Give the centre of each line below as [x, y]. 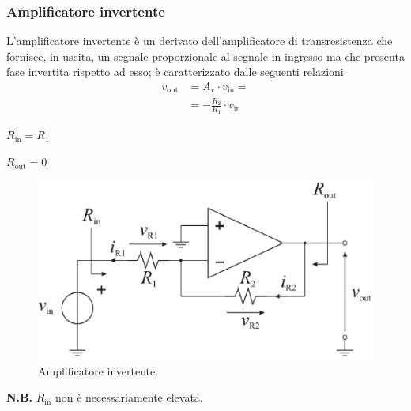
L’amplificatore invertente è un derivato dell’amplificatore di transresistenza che [200, 41]
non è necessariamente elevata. [129, 397]
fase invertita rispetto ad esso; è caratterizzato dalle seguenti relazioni [175, 72]
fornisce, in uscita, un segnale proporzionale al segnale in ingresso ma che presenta [205, 56]
